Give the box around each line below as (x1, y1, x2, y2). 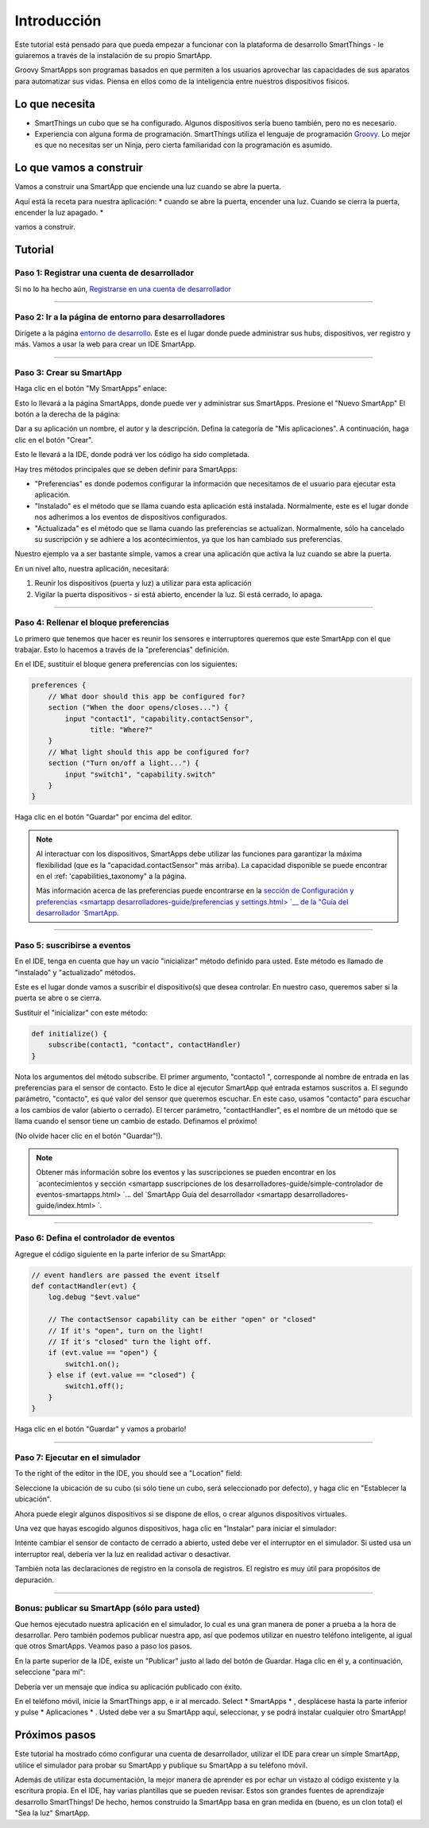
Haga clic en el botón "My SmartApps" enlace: (14, 384, 167, 393)
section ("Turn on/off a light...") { (48, 759, 199, 768)
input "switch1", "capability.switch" (64, 769, 216, 779)
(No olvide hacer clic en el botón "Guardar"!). (14, 1131, 163, 1141)
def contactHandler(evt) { (31, 1281, 137, 1291)
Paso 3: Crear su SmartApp (14, 366, 122, 378)
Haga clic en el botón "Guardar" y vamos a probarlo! (14, 1424, 187, 1434)
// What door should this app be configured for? (48, 691, 245, 701)
